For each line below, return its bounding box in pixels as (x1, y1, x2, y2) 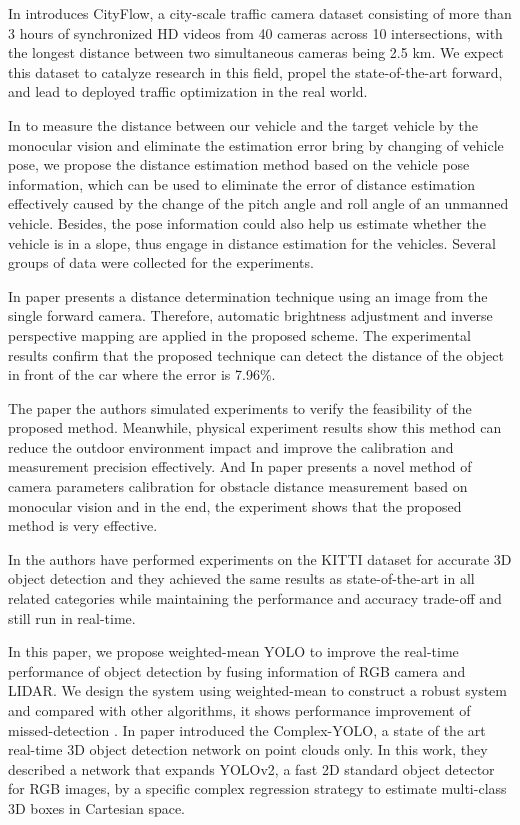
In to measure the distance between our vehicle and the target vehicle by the (8, 114, 478, 135)
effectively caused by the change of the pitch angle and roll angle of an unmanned (8, 193, 509, 214)
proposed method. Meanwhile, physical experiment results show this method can (8, 417, 502, 438)
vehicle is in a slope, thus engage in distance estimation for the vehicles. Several (8, 232, 496, 253)
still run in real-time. (8, 607, 136, 628)
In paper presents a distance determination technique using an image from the (8, 285, 488, 306)
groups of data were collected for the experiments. (8, 252, 314, 273)
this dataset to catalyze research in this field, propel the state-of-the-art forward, (8, 61, 503, 82)
